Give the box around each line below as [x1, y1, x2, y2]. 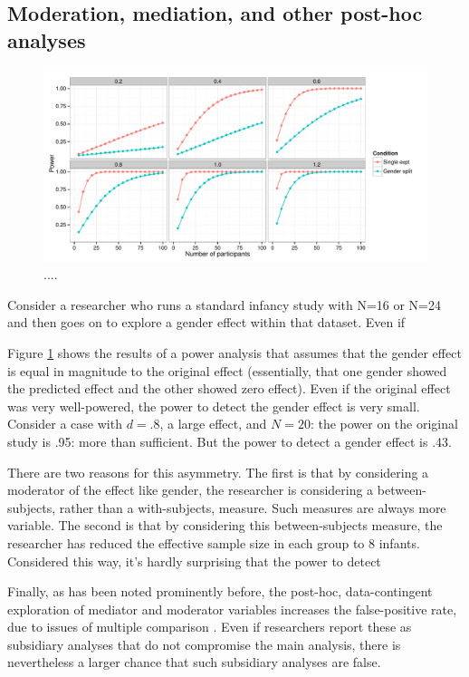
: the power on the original [310, 414, 458, 433]
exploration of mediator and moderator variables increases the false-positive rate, [7, 599, 457, 618]
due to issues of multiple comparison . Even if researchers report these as [7, 617, 412, 636]
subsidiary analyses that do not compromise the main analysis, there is [7, 634, 401, 653]
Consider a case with [7, 414, 122, 433]
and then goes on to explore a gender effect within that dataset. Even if [7, 313, 406, 332]
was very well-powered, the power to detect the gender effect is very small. [7, 396, 420, 415]
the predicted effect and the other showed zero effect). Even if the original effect [7, 379, 451, 398]
